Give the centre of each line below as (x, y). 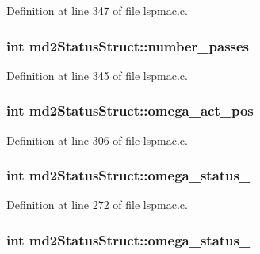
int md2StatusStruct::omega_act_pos (130, 110)
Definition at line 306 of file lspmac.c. (97, 140)
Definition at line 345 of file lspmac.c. (97, 75)
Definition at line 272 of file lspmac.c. (97, 205)
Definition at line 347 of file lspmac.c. (97, 10)
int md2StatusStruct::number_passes (128, 45)
